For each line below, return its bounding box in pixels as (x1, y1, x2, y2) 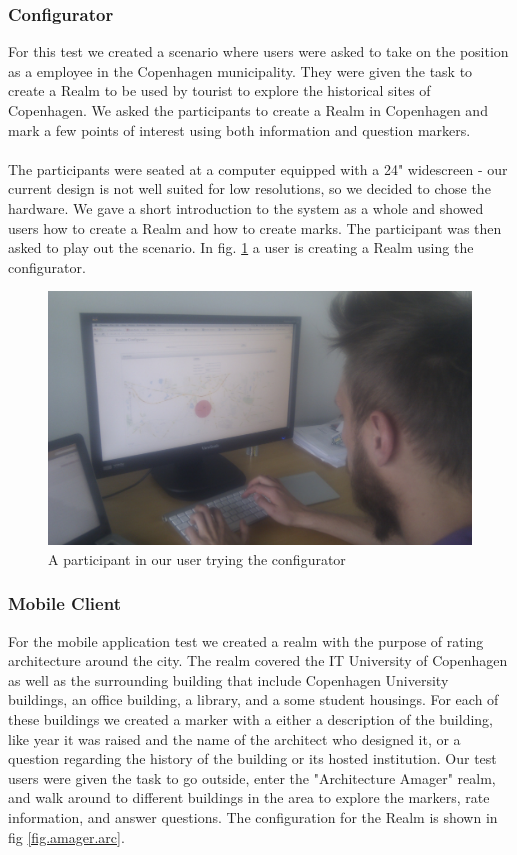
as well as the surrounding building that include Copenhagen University (8, 669, 449, 690)
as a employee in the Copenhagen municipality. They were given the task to (8, 60, 473, 81)
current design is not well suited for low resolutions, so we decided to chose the (8, 178, 491, 199)
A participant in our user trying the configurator (48, 548, 346, 569)
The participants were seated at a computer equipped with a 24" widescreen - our (8, 158, 508, 179)
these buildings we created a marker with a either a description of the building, (8, 708, 493, 729)
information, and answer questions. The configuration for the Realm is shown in (8, 806, 498, 827)
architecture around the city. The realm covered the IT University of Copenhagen (8, 650, 508, 671)
